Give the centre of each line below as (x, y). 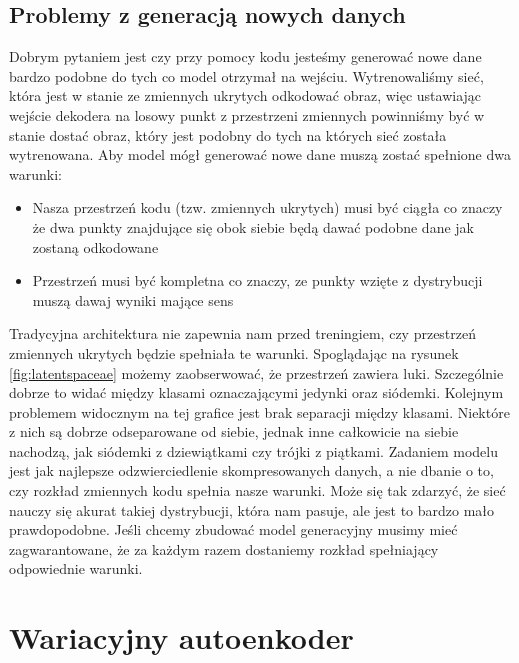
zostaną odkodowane (95, 246)
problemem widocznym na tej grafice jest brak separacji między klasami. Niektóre (259, 411)
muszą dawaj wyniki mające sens (133, 299)
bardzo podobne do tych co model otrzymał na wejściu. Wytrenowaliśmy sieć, (246, 75)
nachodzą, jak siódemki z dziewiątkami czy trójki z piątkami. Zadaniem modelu (253, 450)
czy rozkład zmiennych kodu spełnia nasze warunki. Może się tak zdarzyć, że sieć (257, 490)
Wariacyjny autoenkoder (181, 637)
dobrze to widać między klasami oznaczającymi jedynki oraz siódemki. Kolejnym (256, 392)
